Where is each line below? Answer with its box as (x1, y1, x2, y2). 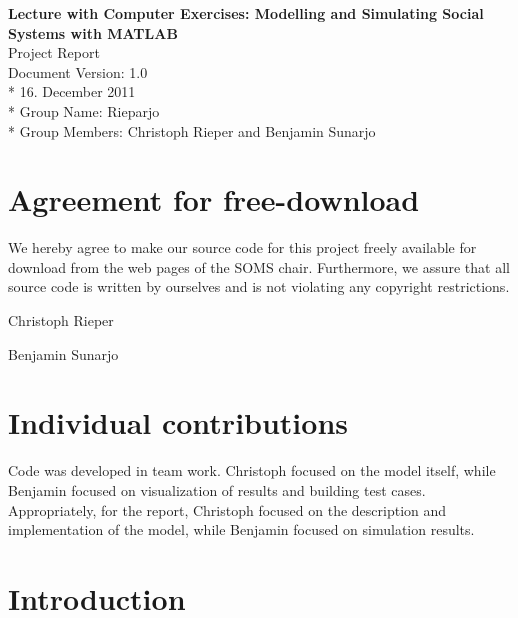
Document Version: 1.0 (8, 61, 148, 82)
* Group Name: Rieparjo (8, 100, 160, 121)
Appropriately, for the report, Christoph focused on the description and (8, 499, 447, 520)
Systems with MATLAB (8, 22, 178, 43)
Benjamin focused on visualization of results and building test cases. (8, 479, 426, 500)
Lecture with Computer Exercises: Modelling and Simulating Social (8, 3, 484, 23)
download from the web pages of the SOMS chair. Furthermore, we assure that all (8, 256, 510, 277)
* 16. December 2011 (8, 81, 136, 102)
